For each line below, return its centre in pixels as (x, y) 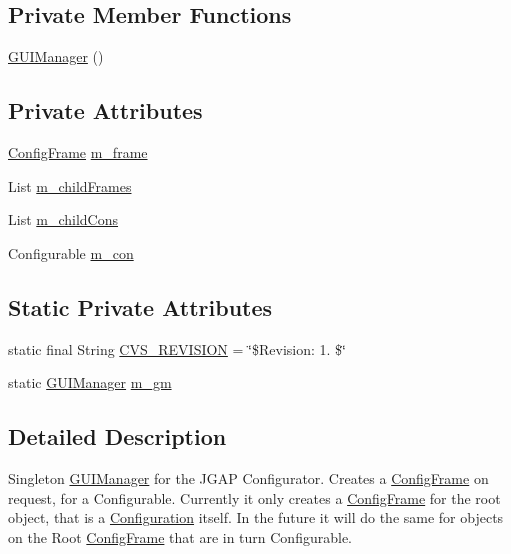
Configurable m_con (71, 252)
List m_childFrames (70, 185)
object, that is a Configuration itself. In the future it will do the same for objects (256, 517)
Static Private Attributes (140, 306)
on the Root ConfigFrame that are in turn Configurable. (180, 536)
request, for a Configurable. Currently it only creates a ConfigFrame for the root (254, 497)
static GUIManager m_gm (90, 382)
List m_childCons (63, 219)
